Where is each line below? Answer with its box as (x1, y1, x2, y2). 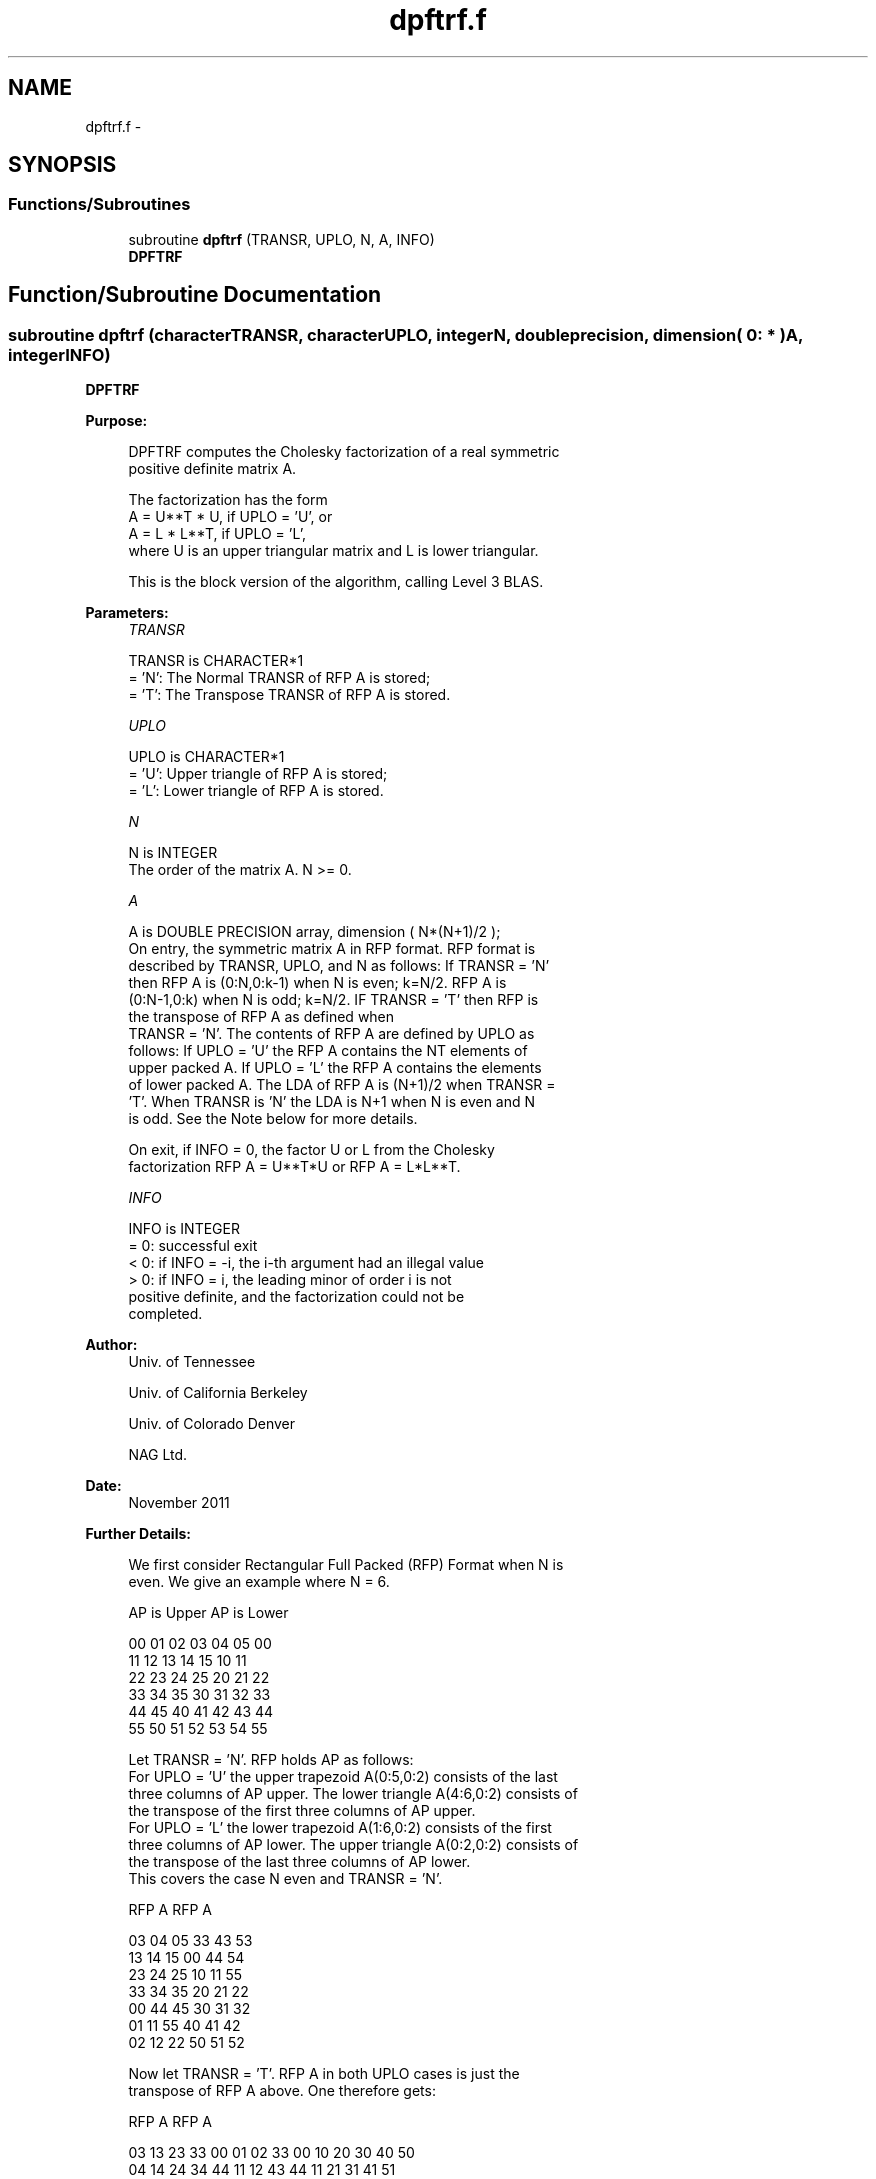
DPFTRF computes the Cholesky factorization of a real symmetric (128, 443, 560, 461)
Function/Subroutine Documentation (8, 282, 382, 308)
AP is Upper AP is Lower (128, 1604, 289, 1622)
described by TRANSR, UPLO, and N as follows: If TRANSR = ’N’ (128, 957, 550, 975)
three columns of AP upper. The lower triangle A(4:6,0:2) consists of (128, 1785, 578, 1803)
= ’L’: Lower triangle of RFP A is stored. (128, 782, 384, 800)
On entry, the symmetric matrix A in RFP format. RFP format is (128, 940, 536, 958)
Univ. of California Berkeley (128, 1384, 308, 1402)
